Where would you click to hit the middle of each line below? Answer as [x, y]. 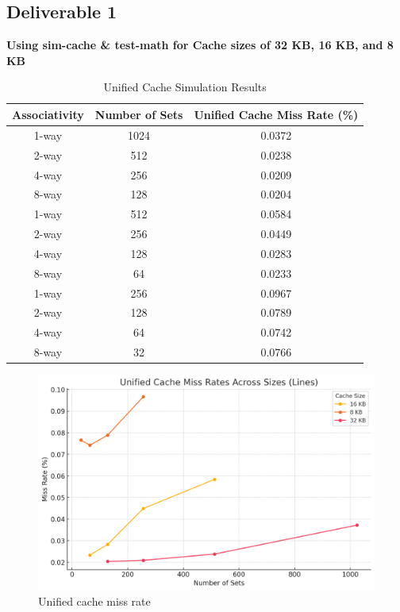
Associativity [48, 114]
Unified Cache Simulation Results [185, 87]
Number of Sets [139, 114]
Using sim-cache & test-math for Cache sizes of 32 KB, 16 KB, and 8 [200, 45]
